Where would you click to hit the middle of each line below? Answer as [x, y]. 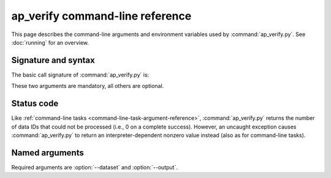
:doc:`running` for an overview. [50, 42]
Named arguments [48, 153]
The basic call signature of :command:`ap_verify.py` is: [80, 75]
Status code [35, 104]
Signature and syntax [53, 60]
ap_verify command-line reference [101, 16]
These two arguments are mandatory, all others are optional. [88, 86]
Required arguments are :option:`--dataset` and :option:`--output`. [94, 167]
